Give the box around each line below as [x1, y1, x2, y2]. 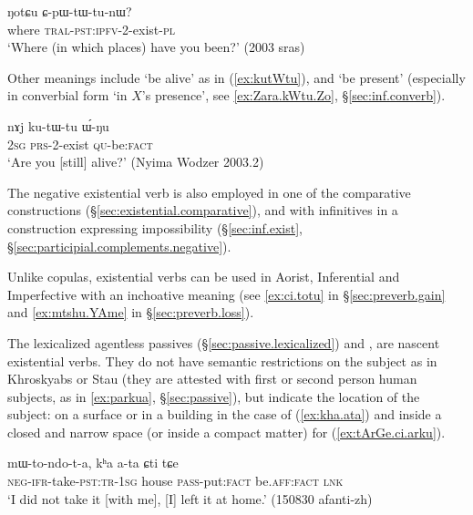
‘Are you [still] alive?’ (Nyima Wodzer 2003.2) [7, 152, 264, 171]
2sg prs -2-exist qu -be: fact [7, 134, 153, 153]
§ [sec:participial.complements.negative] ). [7, 236, 231, 255]
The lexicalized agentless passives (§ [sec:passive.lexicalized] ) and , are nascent [7, 333, 440, 352]
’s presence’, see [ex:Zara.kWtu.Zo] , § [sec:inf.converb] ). [141, 86, 446, 105]
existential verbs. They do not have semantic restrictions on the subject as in [7, 351, 437, 370]
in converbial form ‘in [7, 86, 128, 105]
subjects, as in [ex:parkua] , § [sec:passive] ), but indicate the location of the [7, 386, 420, 406]
